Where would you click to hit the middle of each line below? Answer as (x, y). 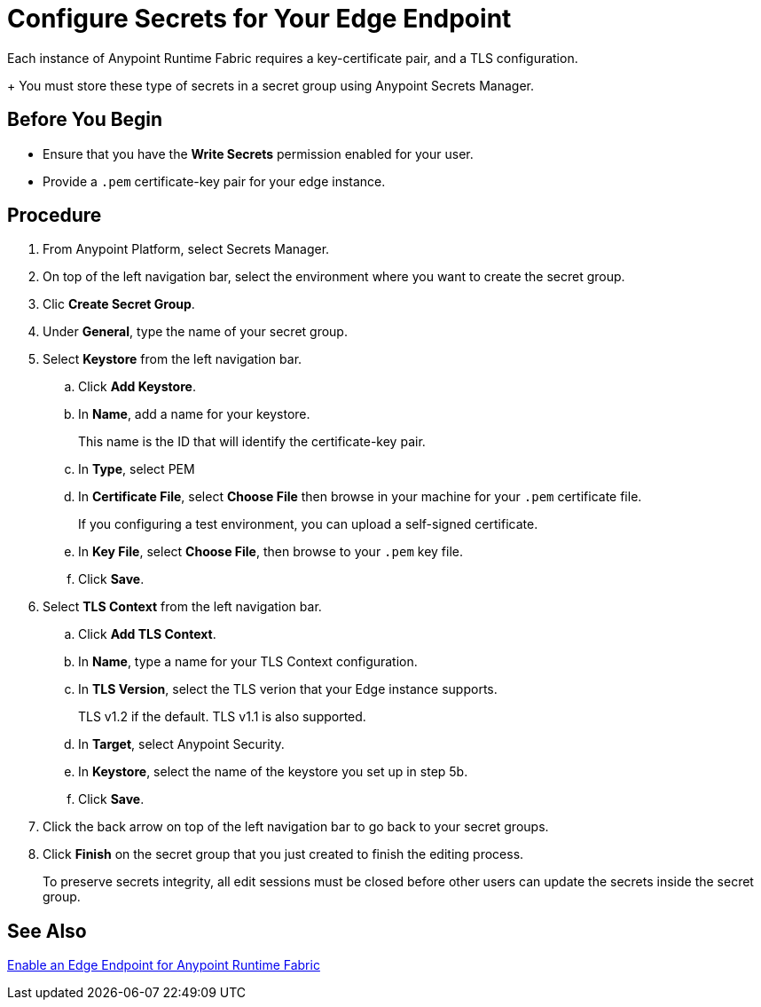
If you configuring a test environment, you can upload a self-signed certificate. (308, 524)
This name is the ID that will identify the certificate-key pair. (252, 442)
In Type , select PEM (137, 469)
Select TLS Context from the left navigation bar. (182, 607)
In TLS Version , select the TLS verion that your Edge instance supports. (288, 689)
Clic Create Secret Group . (119, 304)
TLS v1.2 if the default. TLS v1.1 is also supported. (222, 717)
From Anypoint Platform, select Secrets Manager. (186, 249)
